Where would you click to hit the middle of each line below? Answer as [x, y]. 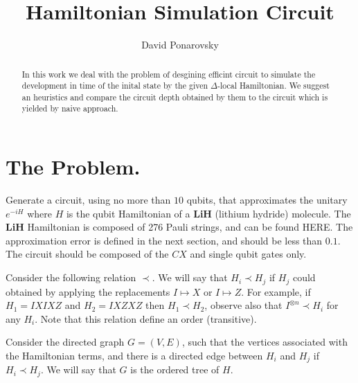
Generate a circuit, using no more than [88, 200]
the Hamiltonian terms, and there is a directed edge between [134, 355]
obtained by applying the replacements [88, 291]
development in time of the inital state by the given [115, 86]
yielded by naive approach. [70, 108]
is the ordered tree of [175, 369]
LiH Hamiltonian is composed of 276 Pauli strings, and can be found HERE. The [179, 227]
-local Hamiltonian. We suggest [273, 86]
